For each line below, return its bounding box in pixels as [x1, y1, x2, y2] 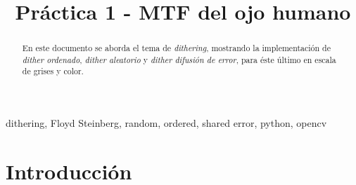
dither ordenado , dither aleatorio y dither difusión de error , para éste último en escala [22, 53, 336, 65]
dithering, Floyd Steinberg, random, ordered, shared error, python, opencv [6, 116, 327, 130]
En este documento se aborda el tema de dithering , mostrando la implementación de [22, 42, 331, 54]
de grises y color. [22, 65, 84, 77]
